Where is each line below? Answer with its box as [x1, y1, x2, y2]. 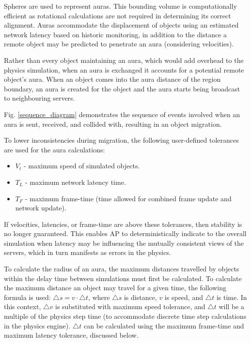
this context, [4, 301, 41, 312]
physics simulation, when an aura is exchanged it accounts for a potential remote [4, 64, 244, 75]
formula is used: [4, 292, 51, 302]
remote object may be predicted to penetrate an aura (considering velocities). [4, 39, 234, 49]
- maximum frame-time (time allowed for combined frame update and [25, 193, 232, 203]
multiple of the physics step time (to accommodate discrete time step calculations [4, 311, 247, 321]
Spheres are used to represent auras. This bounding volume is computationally [4, 1, 237, 11]
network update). [15, 203, 66, 213]
